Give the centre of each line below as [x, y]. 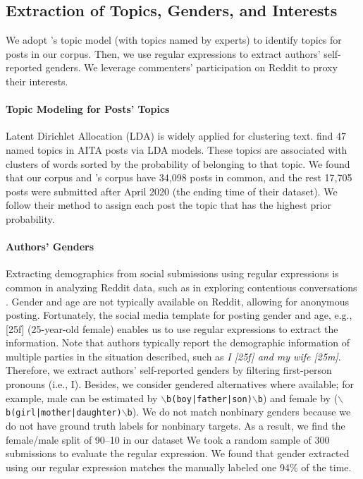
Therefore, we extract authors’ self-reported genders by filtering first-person [169, 370]
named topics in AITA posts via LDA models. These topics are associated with [177, 149]
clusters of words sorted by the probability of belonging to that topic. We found [178, 163]
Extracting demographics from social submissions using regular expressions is [172, 273]
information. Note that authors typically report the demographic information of [178, 342]
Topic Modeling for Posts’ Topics [88, 109]
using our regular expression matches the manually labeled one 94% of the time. [179, 467]
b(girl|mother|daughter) [64, 413]
